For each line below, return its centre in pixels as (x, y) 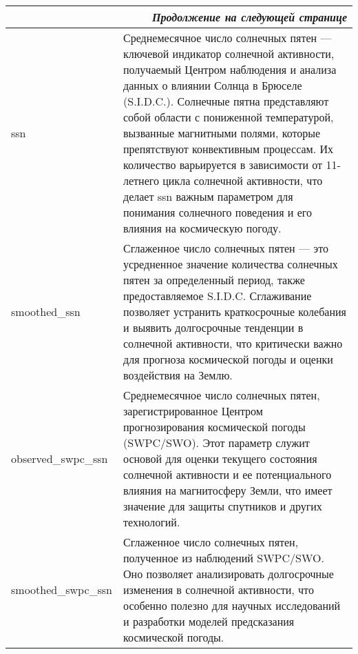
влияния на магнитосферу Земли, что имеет (228, 490)
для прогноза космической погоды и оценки (228, 359)
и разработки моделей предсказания (209, 621)
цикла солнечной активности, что (243, 180)
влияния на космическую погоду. (202, 228)
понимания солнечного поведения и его (218, 212)
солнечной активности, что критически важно (233, 343)
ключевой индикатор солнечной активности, (229, 53)
